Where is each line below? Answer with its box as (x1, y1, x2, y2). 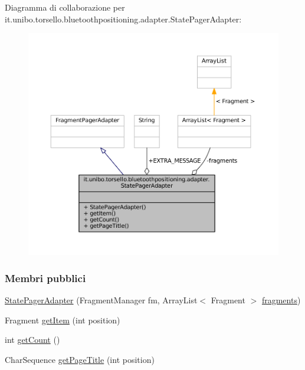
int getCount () (5, 333, 60, 346)
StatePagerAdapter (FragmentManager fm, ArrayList (5, 294, 198, 306)
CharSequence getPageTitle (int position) (5, 353, 155, 365)
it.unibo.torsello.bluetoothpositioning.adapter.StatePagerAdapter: (5, 12, 242, 25)
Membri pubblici (5, 270, 86, 285)
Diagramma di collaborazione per (5, 1, 125, 13)
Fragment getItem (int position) (5, 313, 120, 326)
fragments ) (261, 294, 301, 306)
